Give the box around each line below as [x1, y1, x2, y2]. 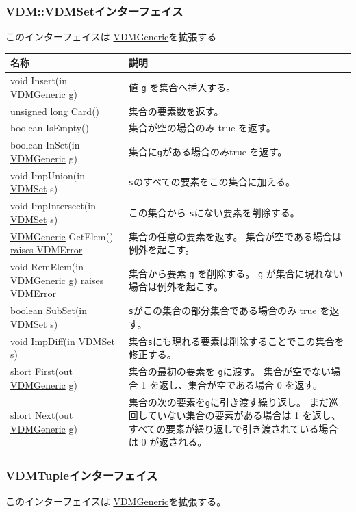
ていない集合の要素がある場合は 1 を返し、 [147, 408, 341, 422]
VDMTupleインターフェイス [5, 467, 158, 484]
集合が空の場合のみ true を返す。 [128, 120, 276, 135]
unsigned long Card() [10, 103, 100, 118]
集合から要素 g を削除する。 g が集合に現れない [128, 266, 343, 280]
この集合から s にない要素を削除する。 [128, 205, 300, 219]
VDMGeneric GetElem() [10, 229, 114, 243]
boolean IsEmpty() [10, 120, 90, 135]
